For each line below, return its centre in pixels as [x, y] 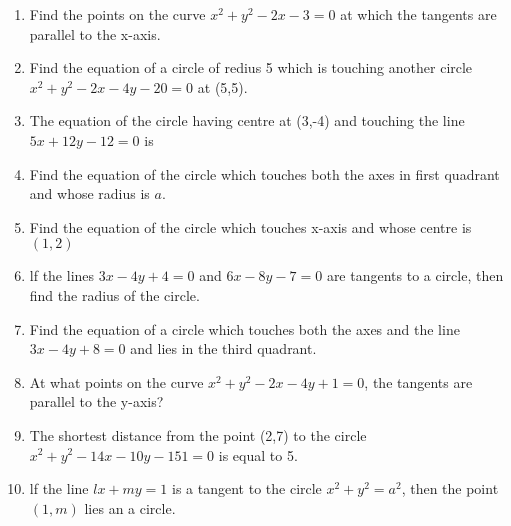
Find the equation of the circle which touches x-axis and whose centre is [250, 226]
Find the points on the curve [117, 14]
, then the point [450, 488]
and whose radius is [89, 193]
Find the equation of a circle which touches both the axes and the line [244, 328]
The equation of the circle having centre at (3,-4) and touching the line [247, 120]
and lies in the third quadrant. [223, 348]
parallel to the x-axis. [95, 33]
